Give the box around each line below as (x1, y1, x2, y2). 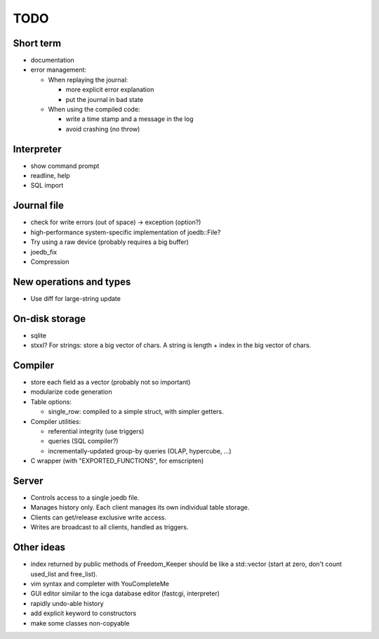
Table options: (30, 397, 72, 406)
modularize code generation (30, 387, 112, 396)
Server (13, 475, 44, 486)
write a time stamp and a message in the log (65, 115, 194, 123)
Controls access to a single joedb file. (30, 493, 140, 502)
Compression (30, 257, 69, 266)
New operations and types (13, 276, 131, 288)
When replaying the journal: (48, 75, 128, 84)
